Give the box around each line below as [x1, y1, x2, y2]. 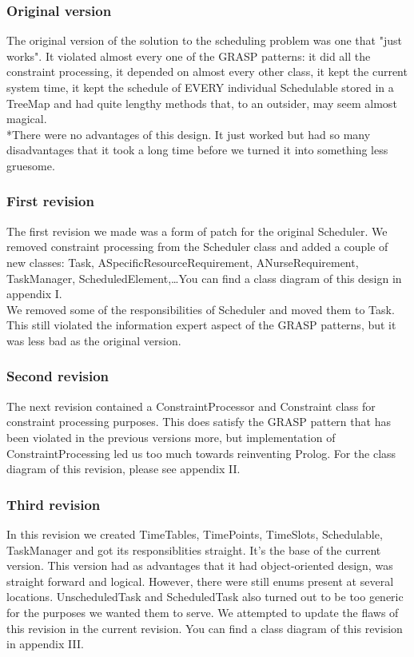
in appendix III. [6, 635, 84, 652]
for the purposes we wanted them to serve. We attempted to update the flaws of [6, 603, 399, 620]
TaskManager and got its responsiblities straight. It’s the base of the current [6, 541, 381, 558]
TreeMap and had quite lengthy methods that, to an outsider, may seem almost [6, 94, 397, 111]
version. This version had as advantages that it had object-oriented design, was [6, 557, 393, 574]
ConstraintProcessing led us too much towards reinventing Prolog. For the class [6, 444, 396, 461]
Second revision [6, 366, 109, 386]
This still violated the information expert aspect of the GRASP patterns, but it [6, 317, 396, 333]
